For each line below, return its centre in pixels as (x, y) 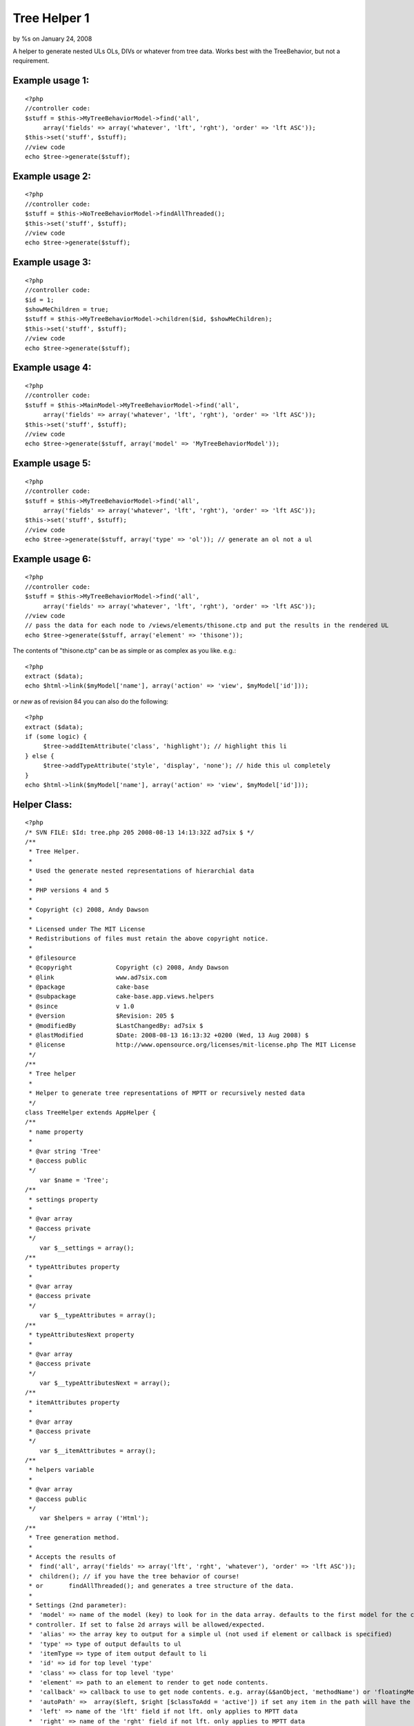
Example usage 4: (52, 368)
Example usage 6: (52, 559)
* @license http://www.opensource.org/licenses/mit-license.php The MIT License (193, 1045)
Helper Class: (42, 804)
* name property (56, 1132)
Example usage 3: (52, 262)
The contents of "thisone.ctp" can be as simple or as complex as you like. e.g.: (125, 651)
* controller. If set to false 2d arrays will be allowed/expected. (147, 1625)
